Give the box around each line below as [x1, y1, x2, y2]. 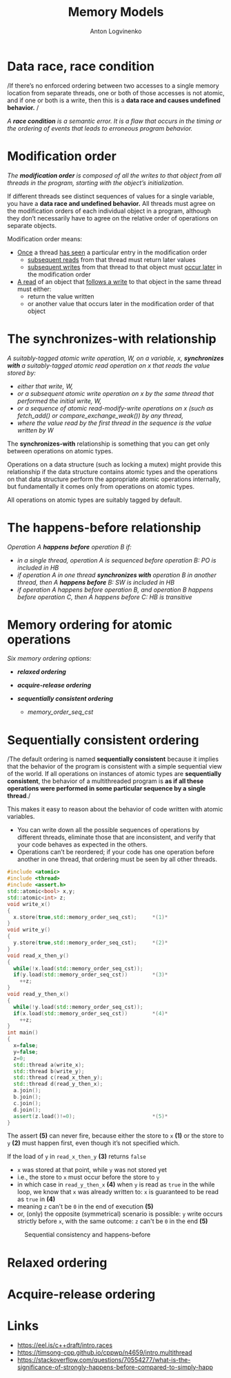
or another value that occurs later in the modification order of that [27, 299, 214, 308]
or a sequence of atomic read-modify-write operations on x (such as [17, 404, 214, 412]
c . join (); [13, 1099, 41, 1106]
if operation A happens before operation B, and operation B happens [17, 585, 214, 594]
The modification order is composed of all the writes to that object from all [7, 171, 222, 180]
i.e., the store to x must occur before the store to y [17, 1173, 160, 1182]
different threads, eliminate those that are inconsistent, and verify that [17, 833, 216, 842]
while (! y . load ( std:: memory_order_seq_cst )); [13, 1003, 143, 1010]
